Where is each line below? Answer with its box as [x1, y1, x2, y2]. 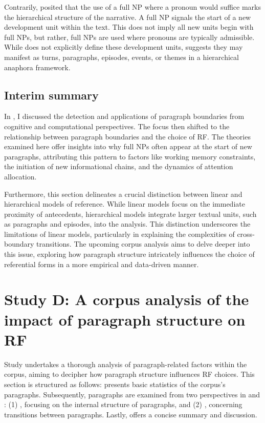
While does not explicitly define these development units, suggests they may [4, 42, 243, 52]
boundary [4, 238, 34, 249]
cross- [237, 228, 255, 239]
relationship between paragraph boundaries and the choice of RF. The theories [4, 131, 251, 142]
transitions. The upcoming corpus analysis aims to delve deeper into [36, 238, 250, 249]
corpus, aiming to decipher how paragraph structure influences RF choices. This [4, 369, 255, 379]
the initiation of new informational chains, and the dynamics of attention [4, 161, 233, 172]
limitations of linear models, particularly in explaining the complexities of [4, 228, 235, 239]
